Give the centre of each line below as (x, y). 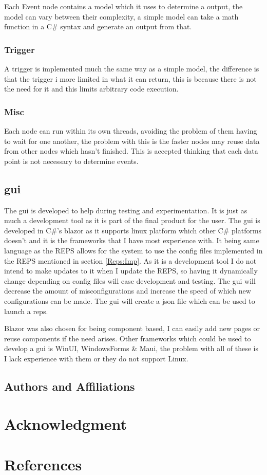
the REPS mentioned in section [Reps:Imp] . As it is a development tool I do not (130, 260)
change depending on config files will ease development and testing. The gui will (130, 280)
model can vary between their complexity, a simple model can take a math (121, 16)
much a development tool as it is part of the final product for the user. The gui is (132, 220)
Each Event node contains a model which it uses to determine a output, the (123, 6)
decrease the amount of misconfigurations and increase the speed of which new (128, 291)
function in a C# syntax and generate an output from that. (98, 26)
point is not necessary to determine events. (71, 161)
